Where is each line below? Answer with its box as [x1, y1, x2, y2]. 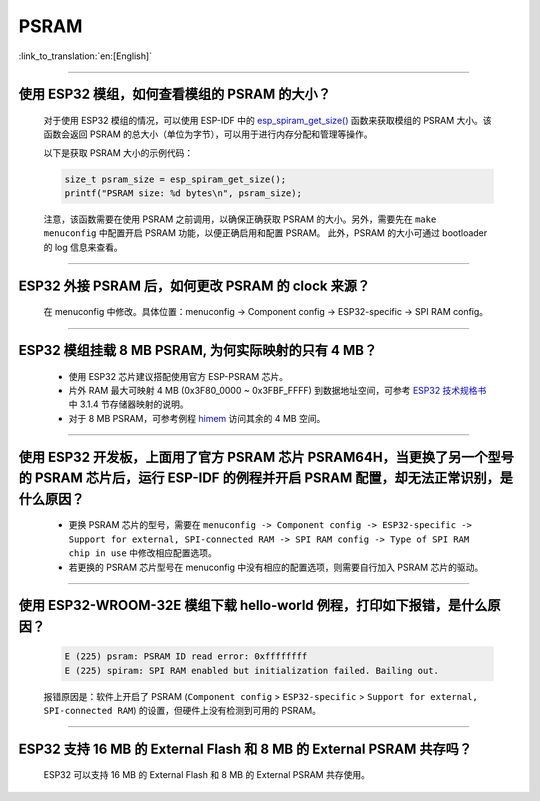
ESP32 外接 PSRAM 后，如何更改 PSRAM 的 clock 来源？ [18, 277, 370, 294]
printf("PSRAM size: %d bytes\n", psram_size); [64, 188, 302, 199]
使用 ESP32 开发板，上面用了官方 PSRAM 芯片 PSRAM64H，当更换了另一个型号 [18, 448, 515, 465]
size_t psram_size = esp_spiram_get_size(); [64, 173, 287, 185]
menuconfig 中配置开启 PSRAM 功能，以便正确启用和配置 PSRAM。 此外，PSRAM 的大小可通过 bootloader [43, 227, 488, 239]
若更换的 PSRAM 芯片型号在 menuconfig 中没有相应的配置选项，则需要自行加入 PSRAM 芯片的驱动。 [68, 561, 484, 573]
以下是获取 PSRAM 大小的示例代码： [43, 146, 194, 159]
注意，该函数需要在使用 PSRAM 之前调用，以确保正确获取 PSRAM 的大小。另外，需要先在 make [43, 213, 437, 225]
